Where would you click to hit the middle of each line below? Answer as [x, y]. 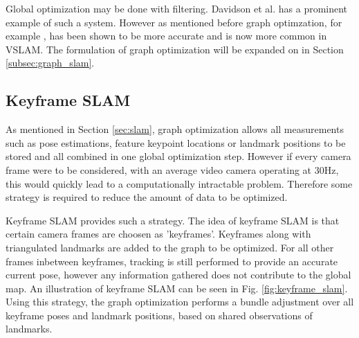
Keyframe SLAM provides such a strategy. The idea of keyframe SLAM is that [173, 220]
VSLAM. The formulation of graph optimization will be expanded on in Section [175, 49]
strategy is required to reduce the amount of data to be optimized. [147, 197]
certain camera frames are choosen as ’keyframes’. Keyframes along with [158, 234]
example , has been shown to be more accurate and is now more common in [166, 36]
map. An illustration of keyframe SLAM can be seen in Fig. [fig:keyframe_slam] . [177, 288]
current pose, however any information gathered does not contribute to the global [178, 275]
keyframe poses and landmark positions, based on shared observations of [159, 315]
